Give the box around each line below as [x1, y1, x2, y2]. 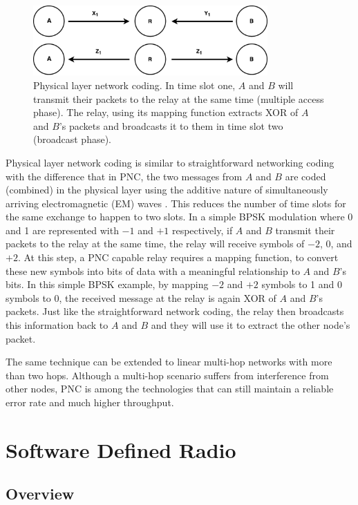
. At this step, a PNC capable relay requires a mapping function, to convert [17, 250, 339, 265]
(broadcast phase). [33, 132, 111, 146]
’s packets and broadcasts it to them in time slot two [59, 118, 283, 133]
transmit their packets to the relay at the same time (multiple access [33, 91, 324, 106]
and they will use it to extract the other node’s [151, 318, 350, 332]
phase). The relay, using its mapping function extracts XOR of [33, 105, 299, 120]
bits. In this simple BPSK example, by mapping [6, 277, 209, 292]
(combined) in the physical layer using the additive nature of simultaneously [6, 182, 328, 197]
